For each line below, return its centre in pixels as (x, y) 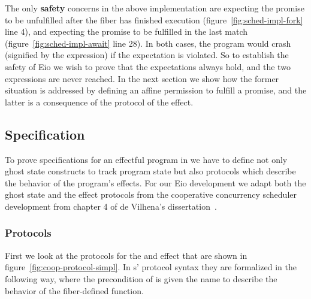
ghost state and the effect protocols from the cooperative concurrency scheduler (151, 194)
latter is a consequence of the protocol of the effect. (99, 102)
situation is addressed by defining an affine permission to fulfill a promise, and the (156, 90)
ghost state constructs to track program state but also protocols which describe (150, 171)
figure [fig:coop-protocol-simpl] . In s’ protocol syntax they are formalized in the (151, 267)
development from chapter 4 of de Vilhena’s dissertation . (111, 206)
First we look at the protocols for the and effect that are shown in (126, 255)
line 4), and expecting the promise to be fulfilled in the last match (126, 31)
